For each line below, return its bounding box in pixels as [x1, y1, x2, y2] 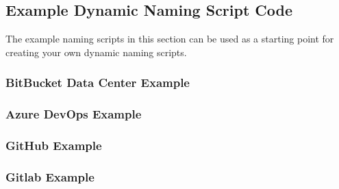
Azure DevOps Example [5, 105, 142, 123]
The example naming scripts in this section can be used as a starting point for [5, 32, 334, 46]
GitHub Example [5, 137, 102, 153]
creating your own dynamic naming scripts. [5, 45, 187, 59]
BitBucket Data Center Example [5, 74, 190, 91]
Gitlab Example [5, 168, 95, 185]
